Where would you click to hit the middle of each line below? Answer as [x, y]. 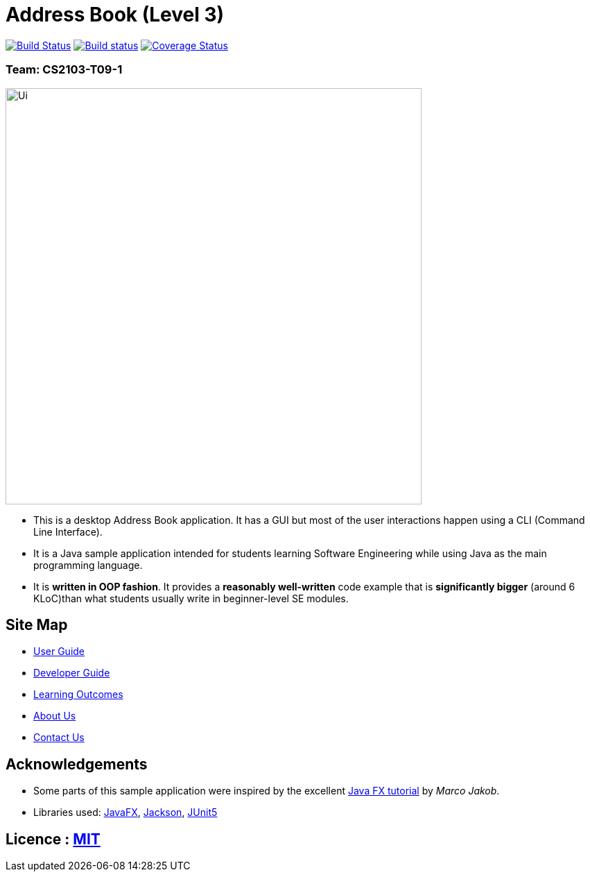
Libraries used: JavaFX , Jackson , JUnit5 [125, 812]
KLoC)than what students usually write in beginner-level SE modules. [191, 598]
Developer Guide [72, 673]
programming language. [88, 565]
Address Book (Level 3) [115, 15]
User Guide [59, 652]
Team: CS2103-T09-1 [64, 70]
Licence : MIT [53, 839]
